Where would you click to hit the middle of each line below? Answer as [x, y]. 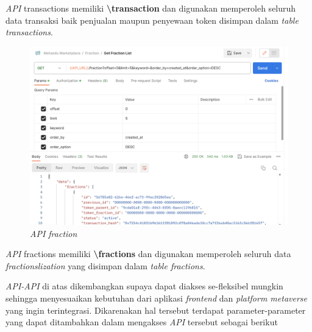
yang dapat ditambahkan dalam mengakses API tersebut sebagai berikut [142, 322]
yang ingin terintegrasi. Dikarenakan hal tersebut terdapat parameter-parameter [156, 310]
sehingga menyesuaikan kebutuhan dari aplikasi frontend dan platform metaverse [157, 298]
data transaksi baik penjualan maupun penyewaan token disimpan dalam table [152, 20]
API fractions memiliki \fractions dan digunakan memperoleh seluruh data [148, 254]
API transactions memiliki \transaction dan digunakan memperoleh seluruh [151, 8]
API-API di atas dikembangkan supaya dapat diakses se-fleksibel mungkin [144, 286]
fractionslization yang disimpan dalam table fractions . [105, 265]
